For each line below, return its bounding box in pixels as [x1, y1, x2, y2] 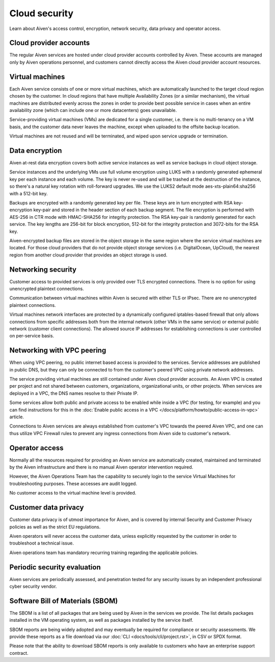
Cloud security [9, 8, 74, 19]
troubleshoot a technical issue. [9, 540, 74, 546]
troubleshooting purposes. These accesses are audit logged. [9, 480, 137, 486]
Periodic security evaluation [9, 563, 101, 571]
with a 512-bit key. [9, 190, 48, 196]
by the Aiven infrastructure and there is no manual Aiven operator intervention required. [9, 464, 194, 470]
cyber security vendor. [9, 583, 57, 589]
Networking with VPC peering [9, 346, 106, 355]
